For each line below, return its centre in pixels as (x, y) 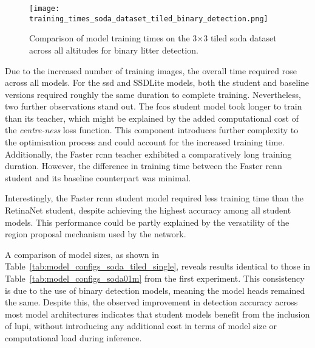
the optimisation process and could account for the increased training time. (145, 142)
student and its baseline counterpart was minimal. (98, 177)
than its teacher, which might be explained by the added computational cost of (152, 118)
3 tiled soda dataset (240, 38)
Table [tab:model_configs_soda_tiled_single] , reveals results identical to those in (158, 266)
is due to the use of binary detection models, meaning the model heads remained (155, 290)
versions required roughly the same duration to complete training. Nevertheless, (153, 94)
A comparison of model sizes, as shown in (82, 254)
